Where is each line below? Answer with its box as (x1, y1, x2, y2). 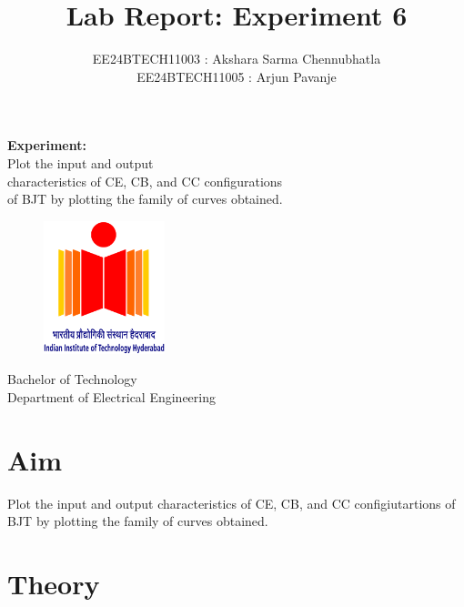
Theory (7, 564, 100, 602)
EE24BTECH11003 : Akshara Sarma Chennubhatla (92, 49, 381, 68)
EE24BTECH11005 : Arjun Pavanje (136, 66, 337, 86)
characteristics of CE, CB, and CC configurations (7, 171, 283, 190)
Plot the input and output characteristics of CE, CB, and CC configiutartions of (7, 493, 456, 512)
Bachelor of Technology (7, 369, 137, 389)
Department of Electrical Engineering (7, 387, 216, 406)
